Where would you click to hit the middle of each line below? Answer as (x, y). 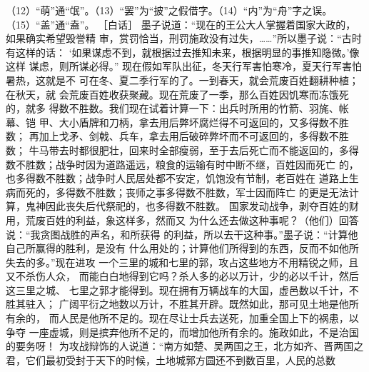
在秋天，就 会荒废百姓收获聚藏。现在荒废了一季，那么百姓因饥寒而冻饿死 (177, 94)
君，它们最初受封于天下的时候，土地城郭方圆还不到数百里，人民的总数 (171, 360)
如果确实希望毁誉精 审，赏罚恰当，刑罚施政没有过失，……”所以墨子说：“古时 (184, 38)
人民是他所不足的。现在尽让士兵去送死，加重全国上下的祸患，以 (209, 318)
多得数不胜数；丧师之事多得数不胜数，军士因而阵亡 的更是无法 (202, 192)
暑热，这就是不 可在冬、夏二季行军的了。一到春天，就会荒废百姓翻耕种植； (182, 80)
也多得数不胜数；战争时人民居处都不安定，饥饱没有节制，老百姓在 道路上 (177, 178)
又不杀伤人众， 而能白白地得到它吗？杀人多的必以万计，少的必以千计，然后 (182, 276)
